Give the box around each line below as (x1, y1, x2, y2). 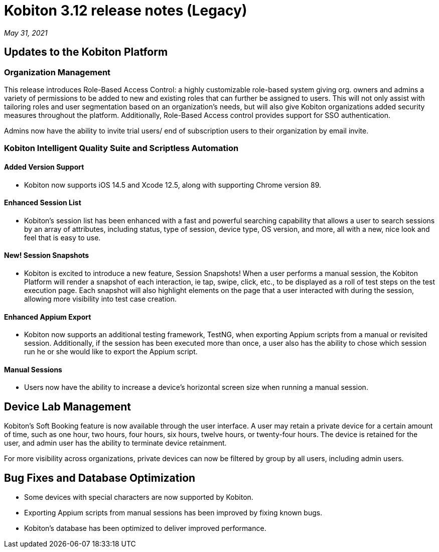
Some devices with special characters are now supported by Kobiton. (24, 493, 253, 502)
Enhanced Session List (4, 198, 81, 207)
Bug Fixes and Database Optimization (4, 471, 196, 484)
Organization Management (4, 67, 111, 77)
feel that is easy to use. (24, 233, 101, 242)
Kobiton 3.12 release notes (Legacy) (4, 2, 247, 19)
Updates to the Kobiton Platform (4, 46, 168, 59)
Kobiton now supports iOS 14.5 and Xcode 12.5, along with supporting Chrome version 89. (24, 180, 321, 189)
